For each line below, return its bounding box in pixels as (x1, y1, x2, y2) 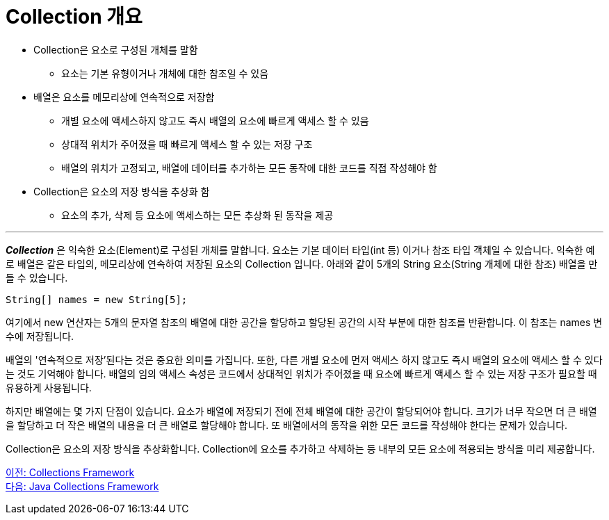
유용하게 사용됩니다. (6, 381, 92, 393)
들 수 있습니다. (6, 271, 68, 284)
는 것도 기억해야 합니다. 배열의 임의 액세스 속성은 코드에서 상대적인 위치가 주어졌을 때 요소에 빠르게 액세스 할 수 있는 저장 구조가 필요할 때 (6, 367, 597, 380)
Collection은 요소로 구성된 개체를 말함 (33, 43, 198, 56)
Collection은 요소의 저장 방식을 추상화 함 (33, 185, 210, 197)
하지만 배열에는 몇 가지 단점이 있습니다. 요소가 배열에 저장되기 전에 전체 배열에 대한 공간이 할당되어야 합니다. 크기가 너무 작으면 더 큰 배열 (6, 405, 597, 417)
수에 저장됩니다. (6, 330, 74, 342)
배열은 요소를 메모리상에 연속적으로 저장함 (33, 90, 215, 103)
